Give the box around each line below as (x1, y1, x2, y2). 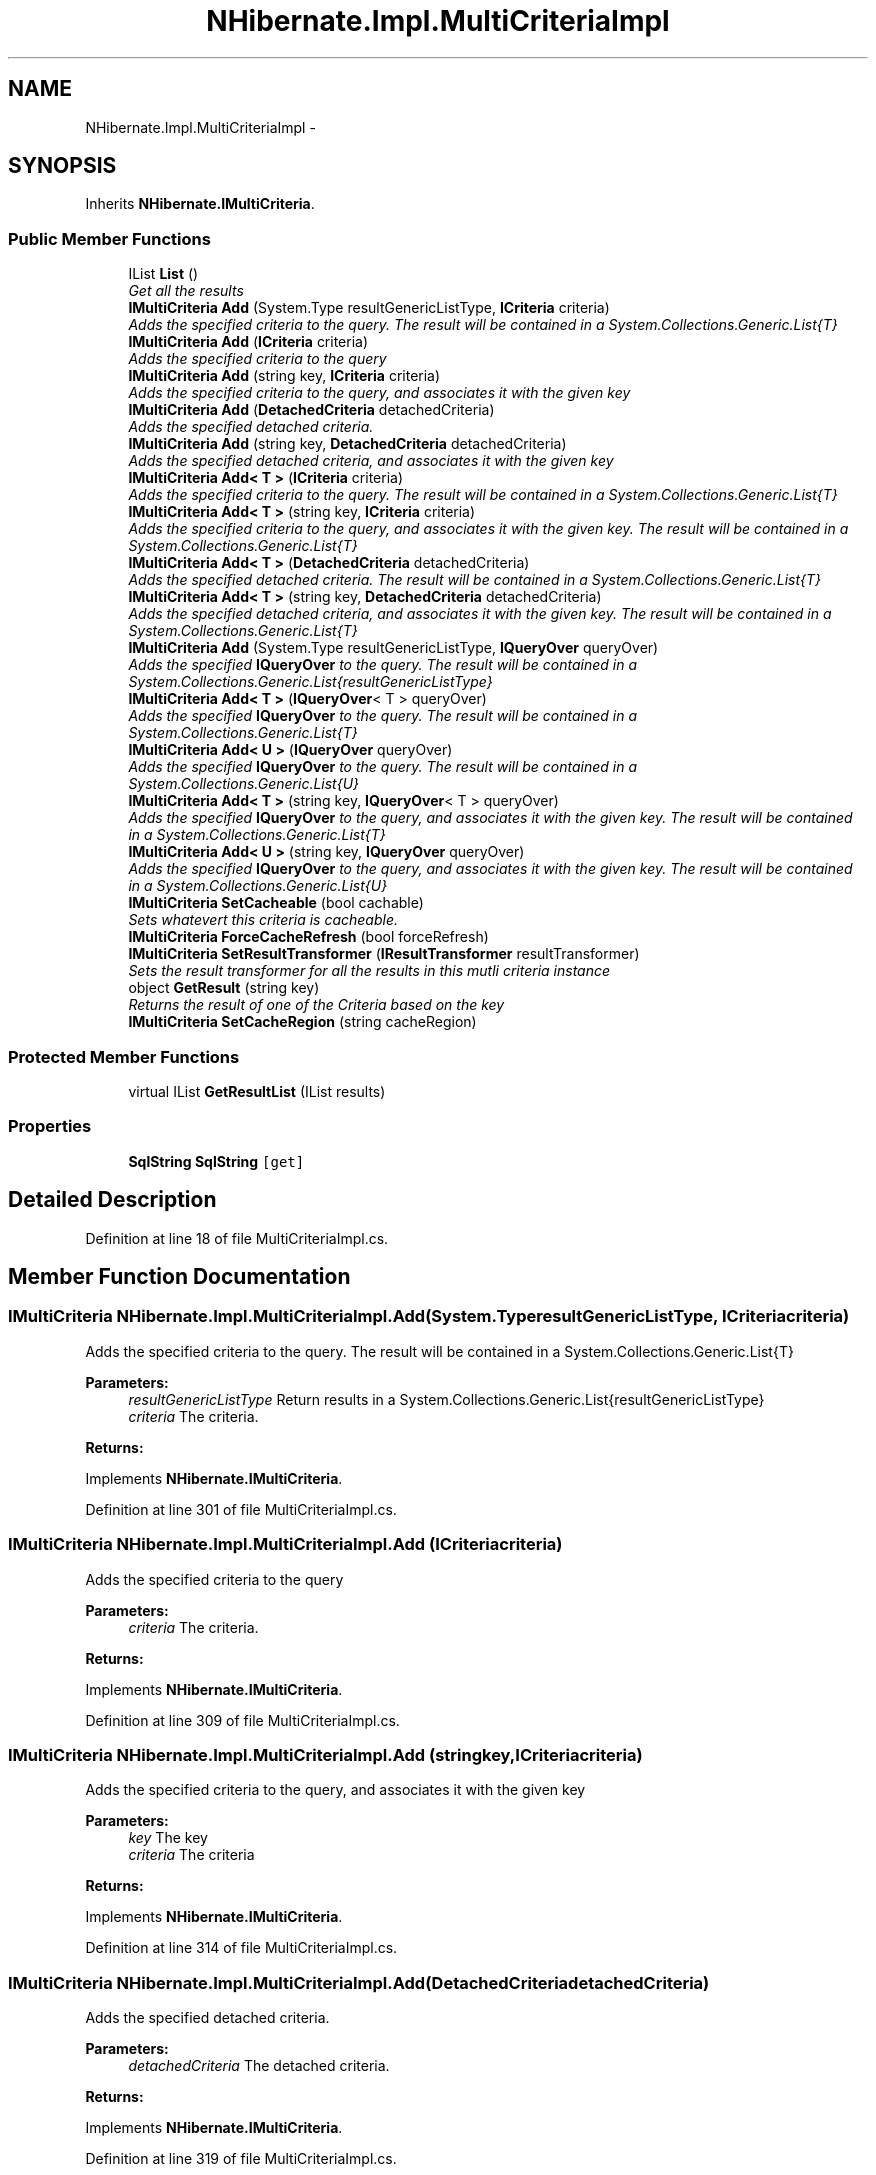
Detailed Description (8, 1187, 217, 1213)
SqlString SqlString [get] (128, 1152, 305, 1170)
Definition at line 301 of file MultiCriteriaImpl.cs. (85, 1500, 397, 1518)
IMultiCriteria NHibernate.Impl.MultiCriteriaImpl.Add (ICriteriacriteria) (8, 1534, 563, 1555)
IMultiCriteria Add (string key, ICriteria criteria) (128, 367, 441, 385)
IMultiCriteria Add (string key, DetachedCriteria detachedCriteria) (128, 435, 567, 453)
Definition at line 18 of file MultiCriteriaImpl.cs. (85, 1229, 389, 1247)
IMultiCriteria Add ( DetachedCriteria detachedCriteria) (128, 401, 495, 419)
